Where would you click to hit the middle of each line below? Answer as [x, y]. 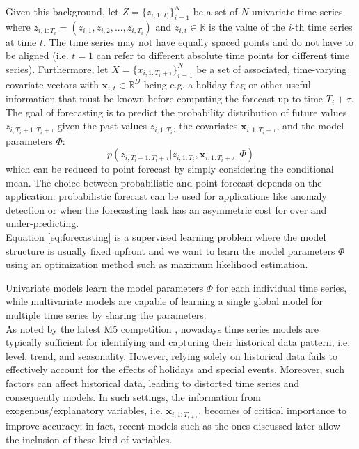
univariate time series [297, 11]
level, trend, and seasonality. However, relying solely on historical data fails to [171, 355]
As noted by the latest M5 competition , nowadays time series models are [162, 328]
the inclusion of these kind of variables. [89, 439]
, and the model [310, 126]
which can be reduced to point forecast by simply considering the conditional [170, 169]
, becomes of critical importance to [272, 410]
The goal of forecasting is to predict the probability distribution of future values [176, 112]
